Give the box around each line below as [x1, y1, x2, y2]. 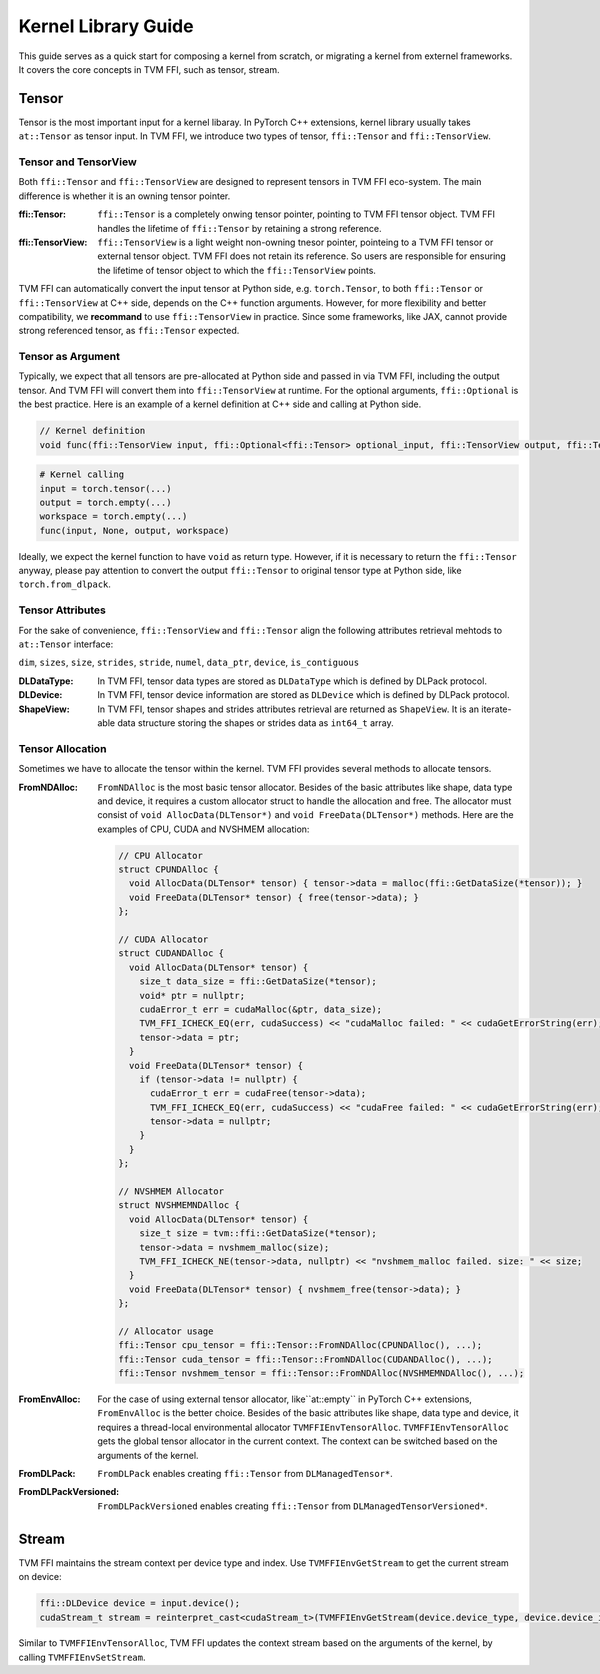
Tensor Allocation [18, 741, 107, 755]
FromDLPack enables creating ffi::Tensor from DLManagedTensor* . [97, 1468, 394, 1480]
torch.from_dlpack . [18, 578, 112, 590]
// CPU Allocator [118, 850, 204, 861]
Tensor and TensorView [18, 155, 137, 169]
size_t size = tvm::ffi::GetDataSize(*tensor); [139, 1228, 377, 1239]
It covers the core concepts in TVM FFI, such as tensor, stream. [18, 63, 280, 75]
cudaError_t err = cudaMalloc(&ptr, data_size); [139, 1003, 383, 1015]
